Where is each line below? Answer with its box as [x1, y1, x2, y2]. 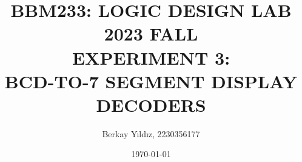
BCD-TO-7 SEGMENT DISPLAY [4, 68, 298, 93]
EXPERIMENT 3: [72, 45, 230, 70]
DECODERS [96, 92, 206, 117]
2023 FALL [104, 21, 198, 46]
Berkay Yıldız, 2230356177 [102, 127, 200, 140]
